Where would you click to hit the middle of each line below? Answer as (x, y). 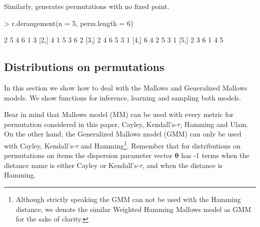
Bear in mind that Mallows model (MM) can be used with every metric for (119, 114)
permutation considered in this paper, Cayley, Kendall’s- (91, 124)
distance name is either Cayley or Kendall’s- (72, 165)
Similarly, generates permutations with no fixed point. (87, 6)
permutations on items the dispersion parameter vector (88, 155)
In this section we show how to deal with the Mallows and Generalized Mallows (126, 87)
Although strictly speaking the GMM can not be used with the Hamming (128, 199)
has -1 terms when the (215, 155)
